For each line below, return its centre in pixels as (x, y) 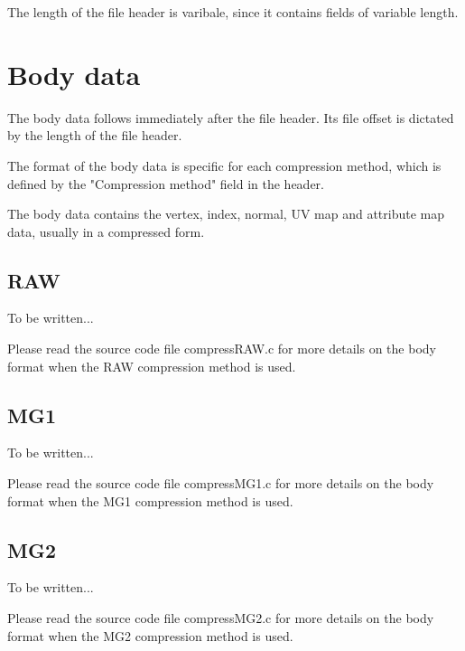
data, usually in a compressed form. (106, 231)
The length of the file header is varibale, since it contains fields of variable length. (233, 12)
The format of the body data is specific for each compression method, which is (224, 165)
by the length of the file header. (95, 135)
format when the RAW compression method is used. (152, 366)
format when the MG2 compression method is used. (150, 635)
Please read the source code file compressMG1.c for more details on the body (221, 483)
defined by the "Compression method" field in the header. (166, 183)
